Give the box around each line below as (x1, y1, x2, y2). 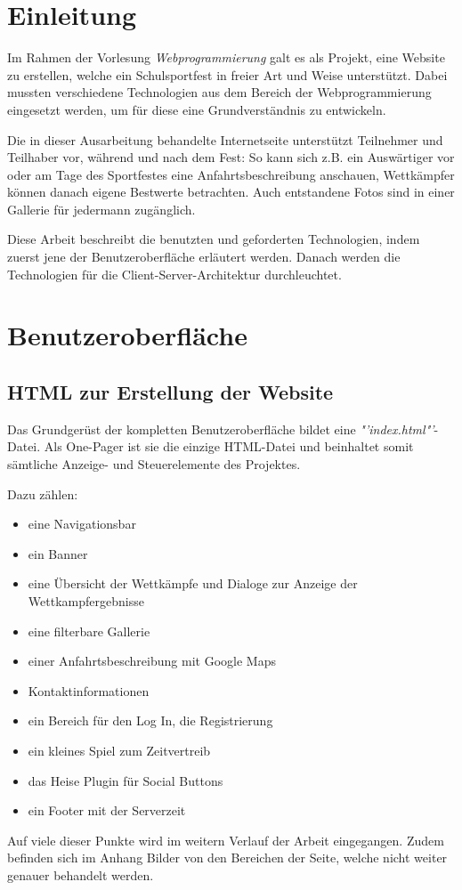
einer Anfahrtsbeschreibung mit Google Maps (28, 651, 276, 670)
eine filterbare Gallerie (28, 621, 150, 640)
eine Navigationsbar (28, 514, 136, 533)
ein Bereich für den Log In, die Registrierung (28, 711, 273, 730)
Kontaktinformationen (28, 681, 150, 700)
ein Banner (28, 544, 88, 562)
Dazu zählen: (7, 484, 78, 503)
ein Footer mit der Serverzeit (28, 801, 186, 820)
